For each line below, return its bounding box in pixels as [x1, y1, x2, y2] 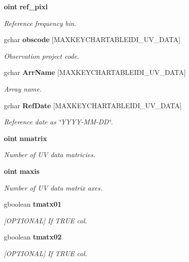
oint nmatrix [4, 133, 47, 143]
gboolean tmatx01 [4, 199, 62, 209]
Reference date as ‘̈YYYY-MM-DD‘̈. [4, 117, 113, 127]
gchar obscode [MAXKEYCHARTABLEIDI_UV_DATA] [4, 34, 181, 45]
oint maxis [4, 166, 40, 176]
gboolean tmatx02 [4, 232, 62, 242]
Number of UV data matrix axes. [4, 182, 102, 192]
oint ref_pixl [4, 1, 48, 11]
